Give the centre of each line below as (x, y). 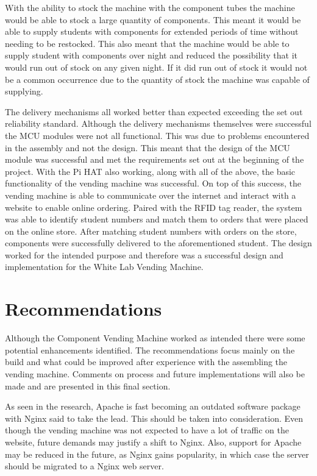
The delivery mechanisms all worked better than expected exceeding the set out (154, 111)
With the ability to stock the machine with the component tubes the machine (150, 7)
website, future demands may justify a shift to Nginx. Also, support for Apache (153, 442)
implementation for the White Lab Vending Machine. (104, 267)
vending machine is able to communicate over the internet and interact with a (151, 195)
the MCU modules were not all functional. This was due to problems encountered (157, 135)
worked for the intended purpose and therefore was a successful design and (144, 254)
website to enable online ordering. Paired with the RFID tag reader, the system (154, 207)
